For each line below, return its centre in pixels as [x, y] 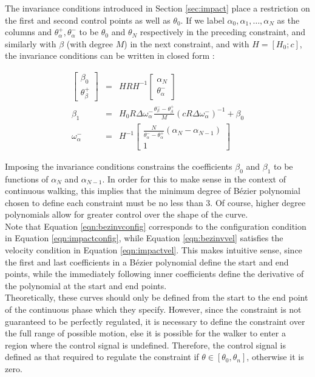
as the [288, 20]
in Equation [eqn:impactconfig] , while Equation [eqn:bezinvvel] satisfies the [144, 238]
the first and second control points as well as [88, 20]
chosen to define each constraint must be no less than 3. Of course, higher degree [155, 202]
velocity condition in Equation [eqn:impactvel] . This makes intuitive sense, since [154, 250]
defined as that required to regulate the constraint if [102, 357]
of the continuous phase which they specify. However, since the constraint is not [153, 309]
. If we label [202, 20]
